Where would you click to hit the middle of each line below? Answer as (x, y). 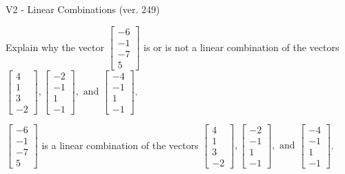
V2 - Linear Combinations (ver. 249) (83, 9)
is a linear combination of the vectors (120, 145)
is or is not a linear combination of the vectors (241, 47)
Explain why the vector (55, 47)
